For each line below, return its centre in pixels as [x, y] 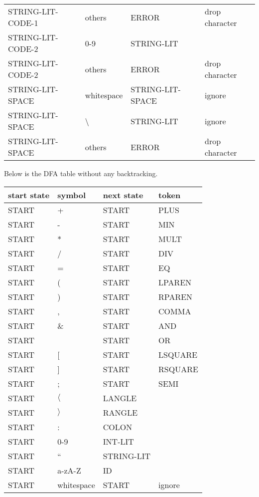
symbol [72, 195]
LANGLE [120, 398]
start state [29, 195]
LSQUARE [178, 354]
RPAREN [176, 296]
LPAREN [175, 282]
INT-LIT [118, 441]
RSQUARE [178, 369]
